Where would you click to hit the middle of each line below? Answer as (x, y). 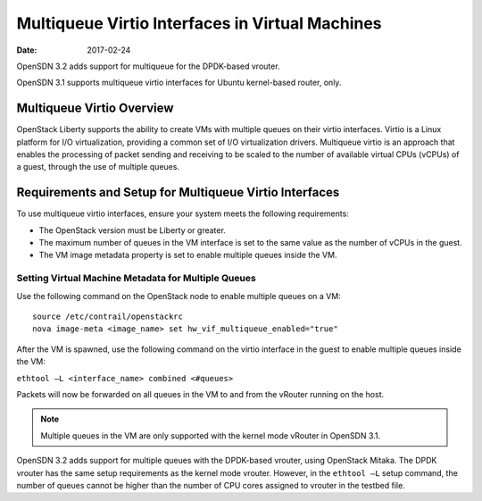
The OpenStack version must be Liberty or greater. (133, 230)
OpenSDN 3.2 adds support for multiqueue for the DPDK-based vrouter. (148, 66)
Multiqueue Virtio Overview (95, 109)
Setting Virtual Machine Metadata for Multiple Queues (136, 279)
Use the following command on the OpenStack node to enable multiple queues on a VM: (179, 296)
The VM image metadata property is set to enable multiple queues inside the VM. (188, 255)
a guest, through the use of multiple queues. (98, 167)
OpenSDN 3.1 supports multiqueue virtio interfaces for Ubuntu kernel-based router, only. (179, 83)
